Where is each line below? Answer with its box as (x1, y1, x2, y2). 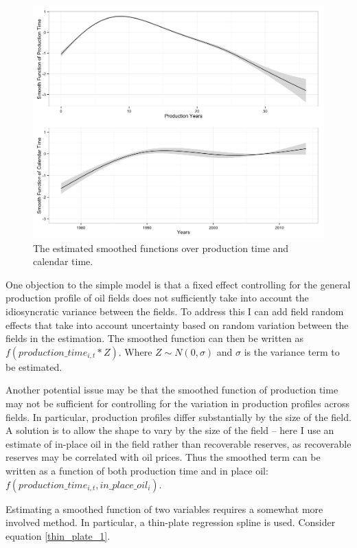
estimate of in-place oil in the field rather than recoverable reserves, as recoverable (5, 436, 352, 450)
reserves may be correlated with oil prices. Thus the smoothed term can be (5, 450, 321, 464)
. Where (118, 344, 152, 358)
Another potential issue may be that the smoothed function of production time (5, 383, 338, 397)
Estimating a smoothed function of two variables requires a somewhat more (5, 501, 323, 516)
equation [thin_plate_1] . (5, 528, 111, 543)
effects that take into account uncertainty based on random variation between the (5, 317, 349, 332)
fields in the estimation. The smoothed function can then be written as (5, 331, 303, 345)
